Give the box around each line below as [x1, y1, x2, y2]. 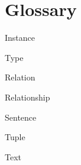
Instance [5, 31, 35, 44]
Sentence [5, 111, 37, 123]
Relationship [5, 90, 50, 103]
